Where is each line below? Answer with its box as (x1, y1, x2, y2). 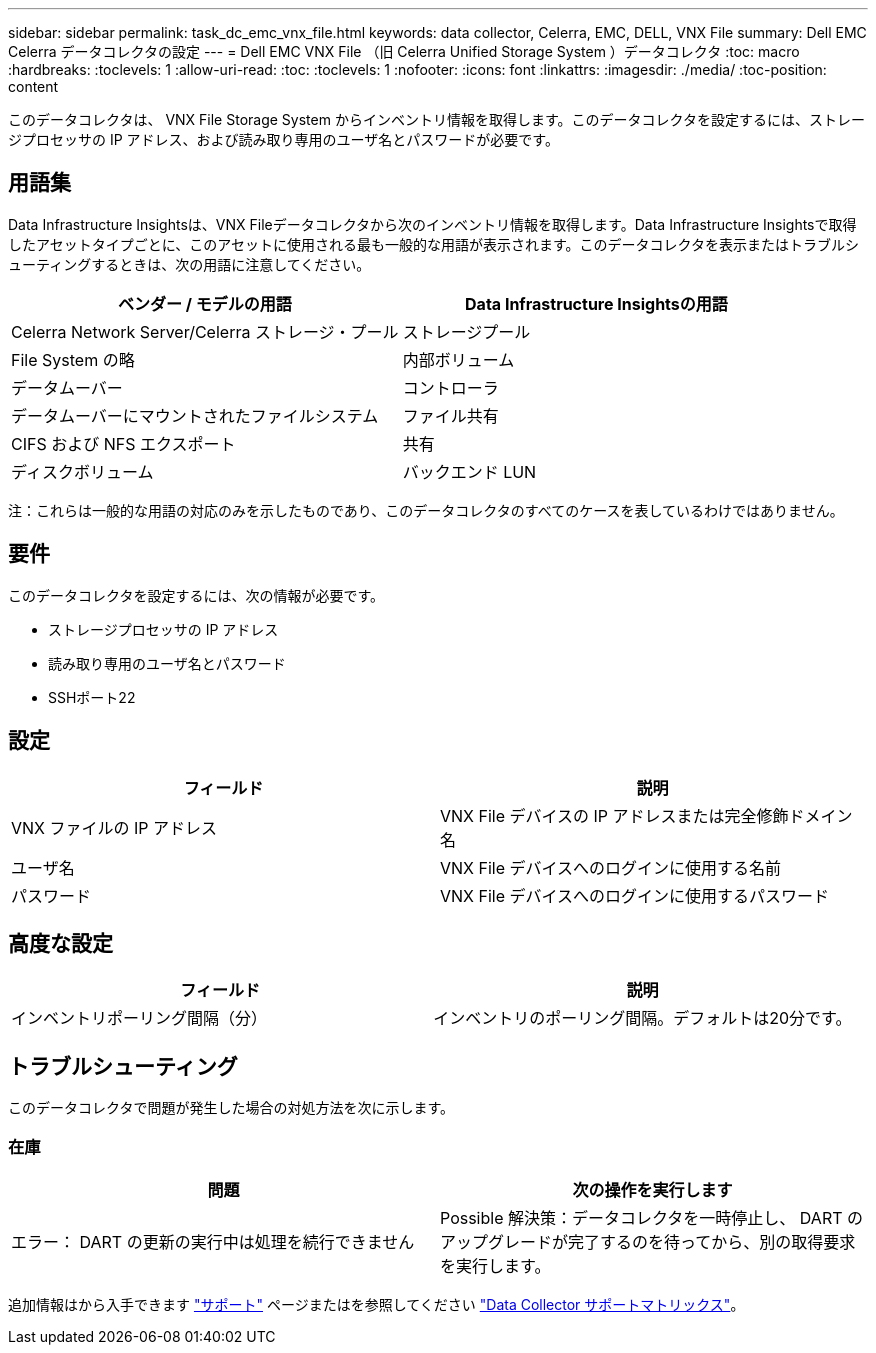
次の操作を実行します (572, 1179, 733, 1200)
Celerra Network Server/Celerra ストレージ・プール (11, 321, 399, 342)
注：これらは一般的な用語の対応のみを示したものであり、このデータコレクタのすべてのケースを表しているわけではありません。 (8, 501, 844, 519)
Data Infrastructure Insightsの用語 (465, 293, 728, 314)
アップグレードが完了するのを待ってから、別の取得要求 (440, 1231, 856, 1252)
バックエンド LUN (402, 461, 537, 482)
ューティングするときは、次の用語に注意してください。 (8, 255, 371, 273)
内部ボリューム (402, 349, 515, 370)
